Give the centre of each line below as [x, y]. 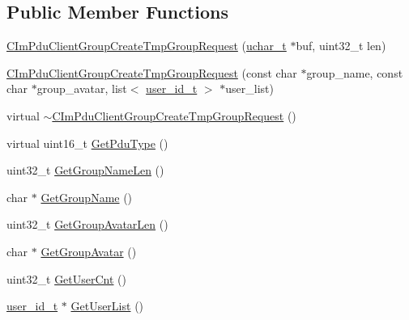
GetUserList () [107, 306]
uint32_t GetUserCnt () [67, 278]
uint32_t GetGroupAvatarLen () [87, 224]
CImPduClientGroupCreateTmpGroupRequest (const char [152, 72]
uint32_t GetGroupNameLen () [85, 170]
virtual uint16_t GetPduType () [87, 143]
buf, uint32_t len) [341, 46]
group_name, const [355, 72]
